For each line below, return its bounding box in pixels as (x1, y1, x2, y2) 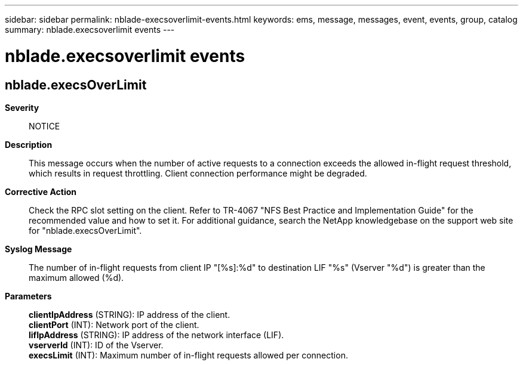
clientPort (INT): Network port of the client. (29, 319, 199, 330)
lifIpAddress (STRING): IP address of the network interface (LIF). (29, 329, 284, 340)
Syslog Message (5, 243, 72, 254)
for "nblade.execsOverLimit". (29, 225, 142, 236)
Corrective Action (5, 186, 76, 197)
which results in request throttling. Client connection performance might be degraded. (29, 168, 367, 178)
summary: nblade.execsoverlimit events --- (5, 24, 175, 35)
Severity (5, 102, 39, 113)
